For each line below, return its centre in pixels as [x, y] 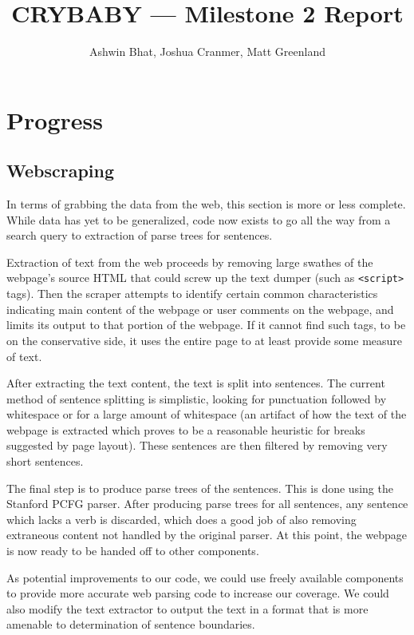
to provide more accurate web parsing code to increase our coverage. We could [198, 593]
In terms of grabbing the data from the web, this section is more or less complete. [206, 204]
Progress [55, 119]
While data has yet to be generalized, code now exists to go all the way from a [199, 219]
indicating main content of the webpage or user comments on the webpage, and [200, 309]
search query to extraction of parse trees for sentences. [140, 235]
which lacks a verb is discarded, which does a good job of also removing [181, 519]
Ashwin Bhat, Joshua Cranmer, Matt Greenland [207, 52]
